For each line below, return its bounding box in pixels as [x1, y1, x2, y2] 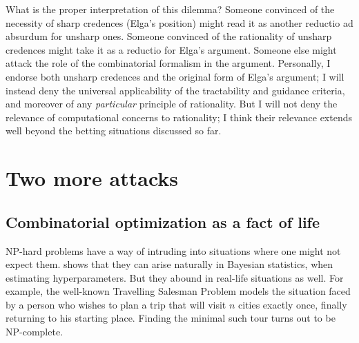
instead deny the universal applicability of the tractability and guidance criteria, [6, 83, 345, 97]
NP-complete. [6, 324, 64, 339]
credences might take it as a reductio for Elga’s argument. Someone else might [6, 42, 337, 56]
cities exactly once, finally [238, 297, 347, 311]
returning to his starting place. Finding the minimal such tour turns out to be [6, 311, 336, 325]
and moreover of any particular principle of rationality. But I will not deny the [6, 96, 338, 111]
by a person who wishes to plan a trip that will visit [6, 297, 226, 311]
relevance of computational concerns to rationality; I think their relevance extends [6, 110, 353, 124]
